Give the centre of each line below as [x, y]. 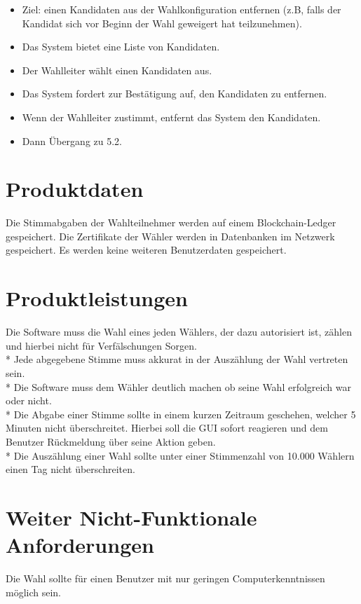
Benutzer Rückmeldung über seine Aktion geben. [111, 441]
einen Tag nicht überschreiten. [70, 469]
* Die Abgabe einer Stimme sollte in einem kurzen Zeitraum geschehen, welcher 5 [181, 414]
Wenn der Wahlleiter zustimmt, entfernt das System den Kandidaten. [171, 117]
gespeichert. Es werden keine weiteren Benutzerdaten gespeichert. [146, 250]
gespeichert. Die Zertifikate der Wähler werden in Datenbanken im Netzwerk [170, 236]
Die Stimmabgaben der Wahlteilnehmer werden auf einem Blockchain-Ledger [171, 222]
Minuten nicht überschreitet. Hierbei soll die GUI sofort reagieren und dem [167, 428]
